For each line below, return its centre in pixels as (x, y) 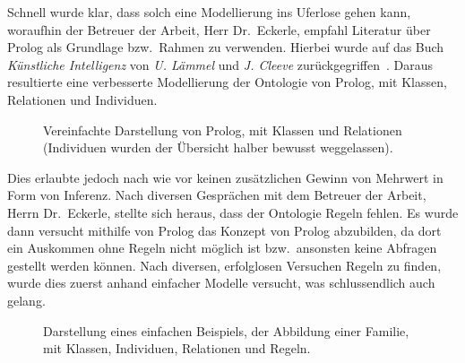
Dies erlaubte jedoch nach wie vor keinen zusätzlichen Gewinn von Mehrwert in (225, 177)
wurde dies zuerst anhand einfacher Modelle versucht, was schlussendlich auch (221, 283)
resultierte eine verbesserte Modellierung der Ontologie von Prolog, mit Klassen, (227, 82)
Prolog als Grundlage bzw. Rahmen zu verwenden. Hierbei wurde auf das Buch (226, 47)
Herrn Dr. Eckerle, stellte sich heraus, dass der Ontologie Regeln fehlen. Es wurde (233, 212)
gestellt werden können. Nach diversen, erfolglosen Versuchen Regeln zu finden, (224, 265)
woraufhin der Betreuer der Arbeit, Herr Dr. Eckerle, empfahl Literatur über (219, 29)
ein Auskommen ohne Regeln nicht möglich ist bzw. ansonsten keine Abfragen (222, 248)
